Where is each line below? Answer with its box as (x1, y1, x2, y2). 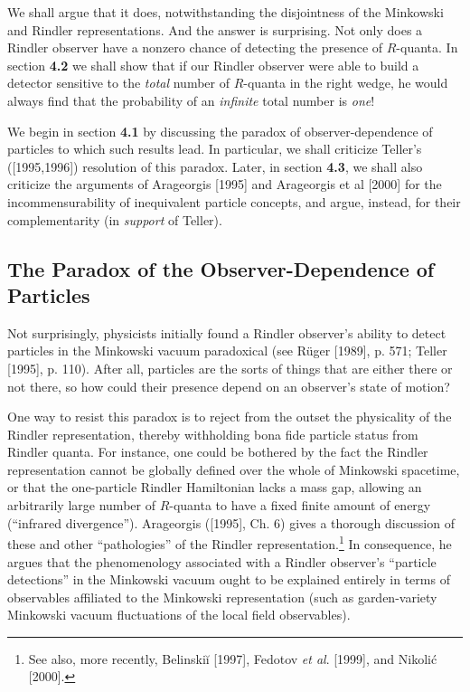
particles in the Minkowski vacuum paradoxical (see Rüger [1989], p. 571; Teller (7, 341, 447, 360)
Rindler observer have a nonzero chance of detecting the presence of (7, 38, 383, 57)
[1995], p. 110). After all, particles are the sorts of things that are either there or (7, 358, 453, 377)
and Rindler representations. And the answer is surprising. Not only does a (7, 20, 423, 39)
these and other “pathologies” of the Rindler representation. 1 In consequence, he (7, 532, 452, 553)
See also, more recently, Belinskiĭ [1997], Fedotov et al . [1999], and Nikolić (28, 649, 437, 668)
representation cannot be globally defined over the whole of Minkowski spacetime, (7, 460, 460, 479)
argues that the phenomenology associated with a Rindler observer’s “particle (7, 552, 437, 571)
